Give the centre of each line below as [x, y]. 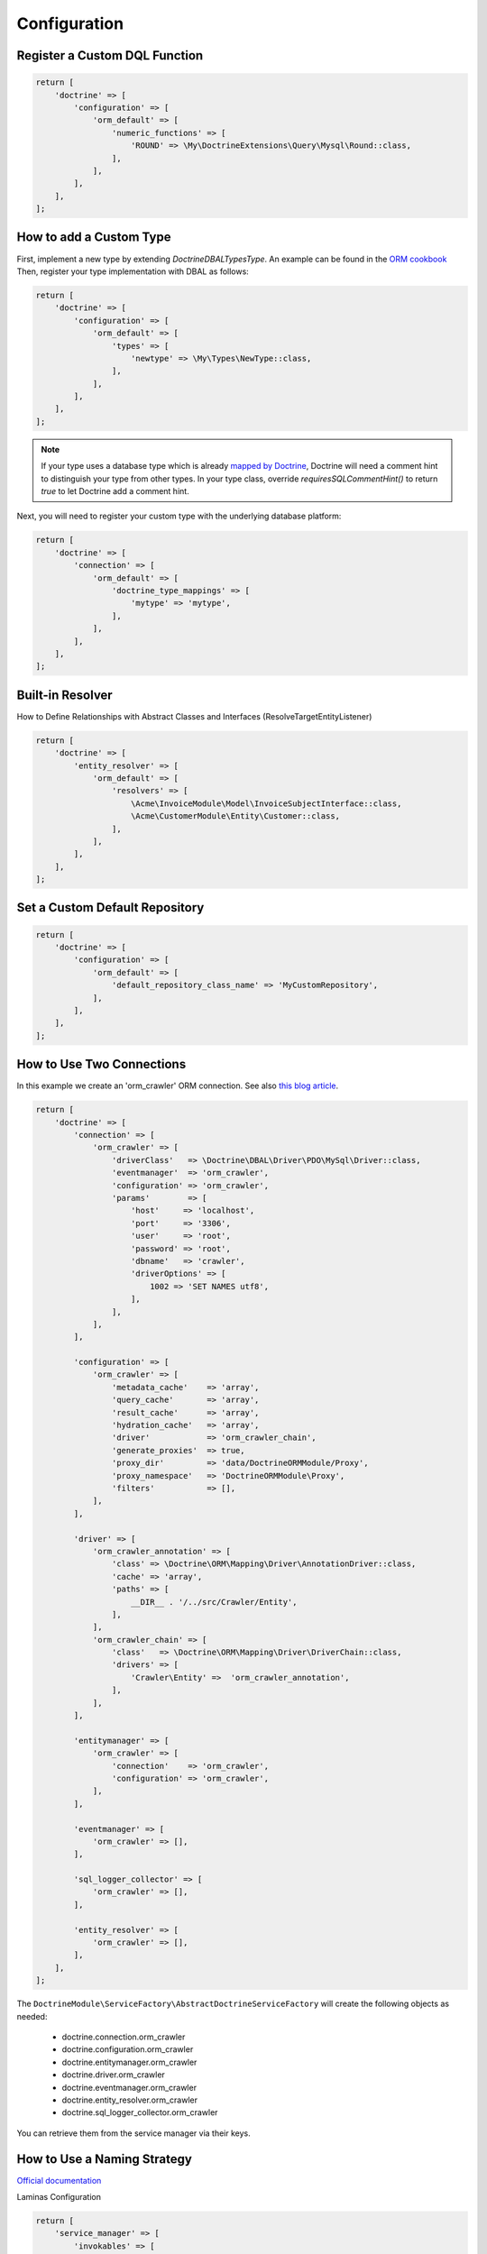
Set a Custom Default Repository [110, 907]
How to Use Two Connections [101, 1064]
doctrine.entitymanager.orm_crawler [129, 2062]
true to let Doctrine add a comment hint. [115, 491]
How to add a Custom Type [94, 238]
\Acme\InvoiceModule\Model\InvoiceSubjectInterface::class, [266, 803]
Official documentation [59, 2180]
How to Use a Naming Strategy [105, 2159]
